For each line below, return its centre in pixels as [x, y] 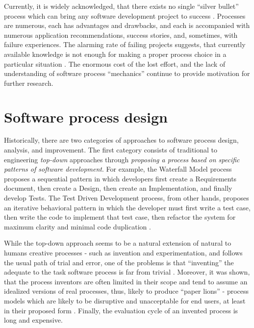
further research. [29, 83]
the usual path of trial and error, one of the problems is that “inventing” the [119, 262]
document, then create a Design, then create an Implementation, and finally [118, 188]
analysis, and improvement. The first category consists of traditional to [111, 150]
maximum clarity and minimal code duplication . [77, 226]
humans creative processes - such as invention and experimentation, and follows [123, 252]
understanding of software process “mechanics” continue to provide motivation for [127, 73]
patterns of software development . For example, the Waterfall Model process [118, 169]
